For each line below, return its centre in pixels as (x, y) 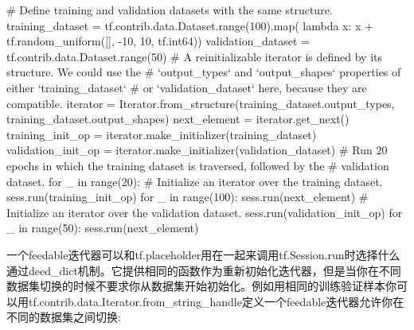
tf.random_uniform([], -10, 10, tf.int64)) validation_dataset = (158, 41)
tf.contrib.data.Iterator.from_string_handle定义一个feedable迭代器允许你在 (216, 301)
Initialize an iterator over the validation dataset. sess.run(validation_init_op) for (205, 212)
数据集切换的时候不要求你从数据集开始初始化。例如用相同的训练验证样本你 (201, 286)
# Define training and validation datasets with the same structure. (170, 10)
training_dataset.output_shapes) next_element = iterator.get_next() (178, 119)
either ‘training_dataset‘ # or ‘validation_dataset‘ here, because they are (187, 87)
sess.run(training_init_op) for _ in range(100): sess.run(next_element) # (187, 197)
